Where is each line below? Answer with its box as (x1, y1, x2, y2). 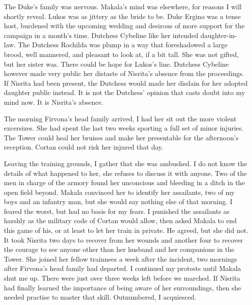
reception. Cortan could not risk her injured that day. (4, 142, 164, 152)
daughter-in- (200, 30, 237, 40)
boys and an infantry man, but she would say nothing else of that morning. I (4, 196, 233, 207)
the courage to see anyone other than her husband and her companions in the (4, 244, 235, 254)
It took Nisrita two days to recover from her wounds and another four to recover (4, 234, 243, 245)
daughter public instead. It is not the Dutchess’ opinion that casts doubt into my (4, 87, 245, 97)
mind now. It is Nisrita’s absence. (4, 96, 103, 107)
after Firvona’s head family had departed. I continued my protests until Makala (4, 263, 241, 273)
